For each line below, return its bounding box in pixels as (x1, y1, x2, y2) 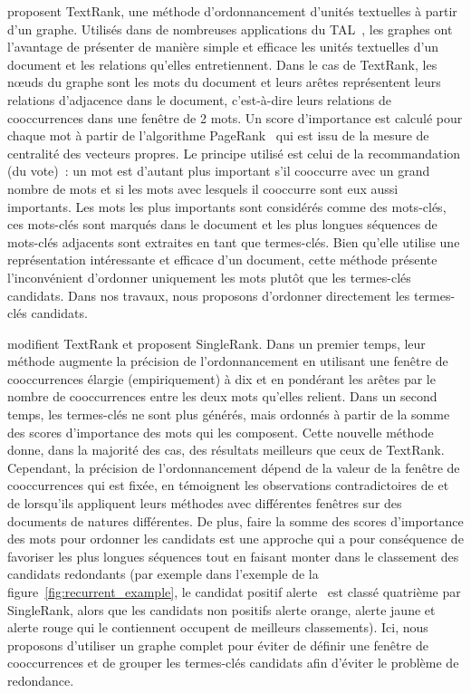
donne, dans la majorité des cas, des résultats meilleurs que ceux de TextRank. (7, 440, 445, 459)
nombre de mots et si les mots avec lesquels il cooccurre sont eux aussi (7, 178, 399, 197)
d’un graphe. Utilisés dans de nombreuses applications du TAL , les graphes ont (7, 19, 453, 38)
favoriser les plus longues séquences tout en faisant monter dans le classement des (7, 546, 459, 565)
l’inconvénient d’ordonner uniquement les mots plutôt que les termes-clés (7, 267, 411, 286)
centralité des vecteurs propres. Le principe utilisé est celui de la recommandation (7, 143, 461, 162)
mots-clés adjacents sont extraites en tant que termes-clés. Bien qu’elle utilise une (7, 232, 460, 251)
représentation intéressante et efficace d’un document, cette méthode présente (7, 250, 437, 269)
